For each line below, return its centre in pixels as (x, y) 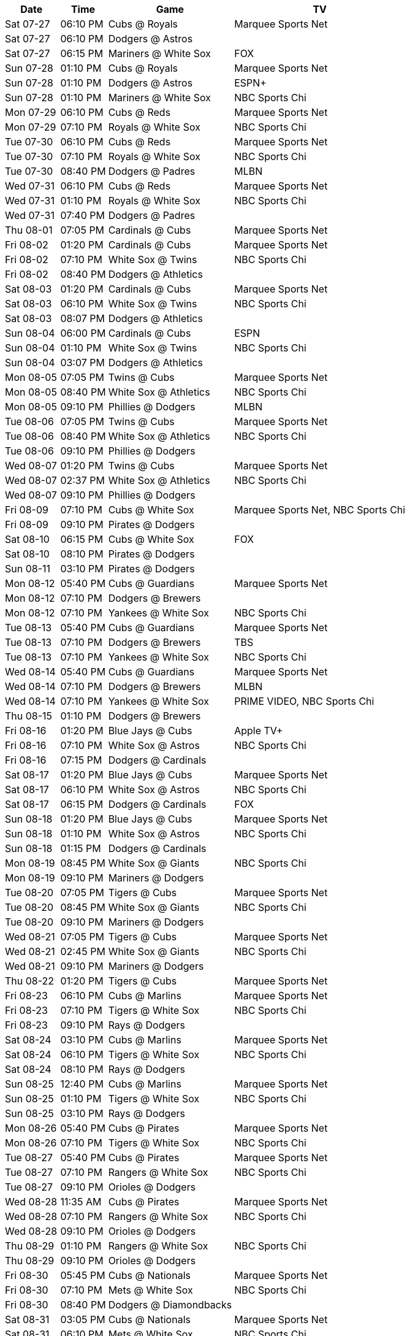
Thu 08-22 (30, 981)
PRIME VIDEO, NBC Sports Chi (304, 701)
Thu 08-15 (29, 716)
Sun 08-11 (28, 569)
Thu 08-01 (29, 230)
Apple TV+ (259, 731)
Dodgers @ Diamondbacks (170, 1305)
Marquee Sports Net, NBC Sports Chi (320, 510)
